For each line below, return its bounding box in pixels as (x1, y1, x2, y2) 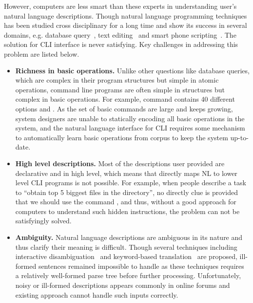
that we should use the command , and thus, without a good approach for (15, 196, 236, 207)
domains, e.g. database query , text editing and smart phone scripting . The (4, 29, 236, 40)
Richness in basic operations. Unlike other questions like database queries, (15, 65, 250, 75)
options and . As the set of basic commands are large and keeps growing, (15, 103, 233, 113)
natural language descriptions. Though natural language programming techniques (4, 10, 247, 21)
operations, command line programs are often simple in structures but (15, 84, 225, 94)
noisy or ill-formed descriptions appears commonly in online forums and (15, 280, 230, 290)
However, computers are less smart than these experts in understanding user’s (4, 1, 237, 11)
